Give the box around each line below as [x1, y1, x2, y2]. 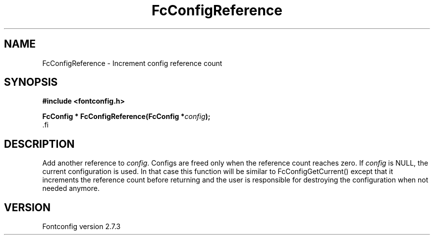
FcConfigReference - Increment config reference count [42, 59, 222, 67]
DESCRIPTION [4, 137, 75, 150]
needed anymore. [42, 184, 100, 193]
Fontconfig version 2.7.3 [42, 222, 121, 231]
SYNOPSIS [4, 76, 58, 89]
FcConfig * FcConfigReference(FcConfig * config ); [42, 112, 211, 121]
